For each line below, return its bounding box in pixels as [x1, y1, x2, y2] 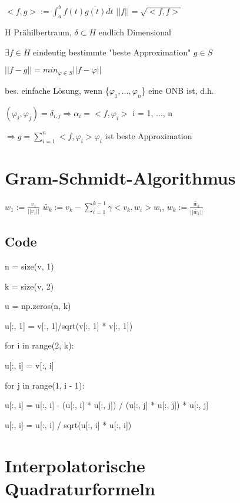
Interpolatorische [5, 453, 145, 477]
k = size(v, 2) [5, 280, 54, 292]
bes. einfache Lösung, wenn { [5, 84, 109, 96]
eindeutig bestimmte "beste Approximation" [33, 45, 191, 58]
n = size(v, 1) [5, 260, 54, 272]
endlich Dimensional [98, 26, 171, 38]
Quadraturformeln [5, 476, 155, 500]
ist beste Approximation [105, 129, 192, 142]
